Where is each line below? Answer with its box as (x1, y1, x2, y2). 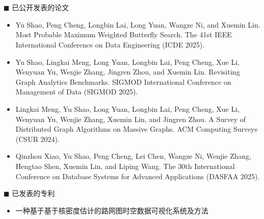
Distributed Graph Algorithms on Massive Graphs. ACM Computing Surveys (15, 124, 258, 134)
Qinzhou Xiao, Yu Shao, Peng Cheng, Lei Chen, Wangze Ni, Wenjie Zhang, (15, 151, 252, 161)
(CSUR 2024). (15, 133, 60, 144)
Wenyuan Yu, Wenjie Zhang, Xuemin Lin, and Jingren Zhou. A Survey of (15, 113, 246, 124)
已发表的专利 (12, 188, 55, 199)
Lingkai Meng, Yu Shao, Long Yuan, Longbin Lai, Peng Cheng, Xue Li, (15, 103, 240, 114)
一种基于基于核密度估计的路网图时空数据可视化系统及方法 (15, 205, 208, 215)
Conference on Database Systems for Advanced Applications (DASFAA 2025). (15, 171, 260, 181)
